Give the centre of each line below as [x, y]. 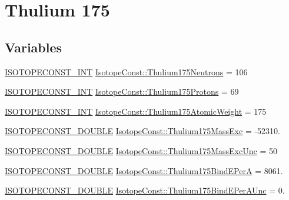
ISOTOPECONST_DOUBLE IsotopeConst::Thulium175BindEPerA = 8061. [144, 170]
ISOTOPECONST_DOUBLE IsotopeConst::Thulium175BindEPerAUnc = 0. [145, 190]
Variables [34, 47]
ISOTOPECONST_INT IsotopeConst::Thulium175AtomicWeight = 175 [136, 111]
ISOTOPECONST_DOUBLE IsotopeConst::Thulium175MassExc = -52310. [143, 131]
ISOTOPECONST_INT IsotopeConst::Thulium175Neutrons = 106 [126, 71]
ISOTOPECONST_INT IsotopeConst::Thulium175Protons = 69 [122, 91]
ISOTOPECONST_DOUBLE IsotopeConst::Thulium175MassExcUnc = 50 [141, 150]
